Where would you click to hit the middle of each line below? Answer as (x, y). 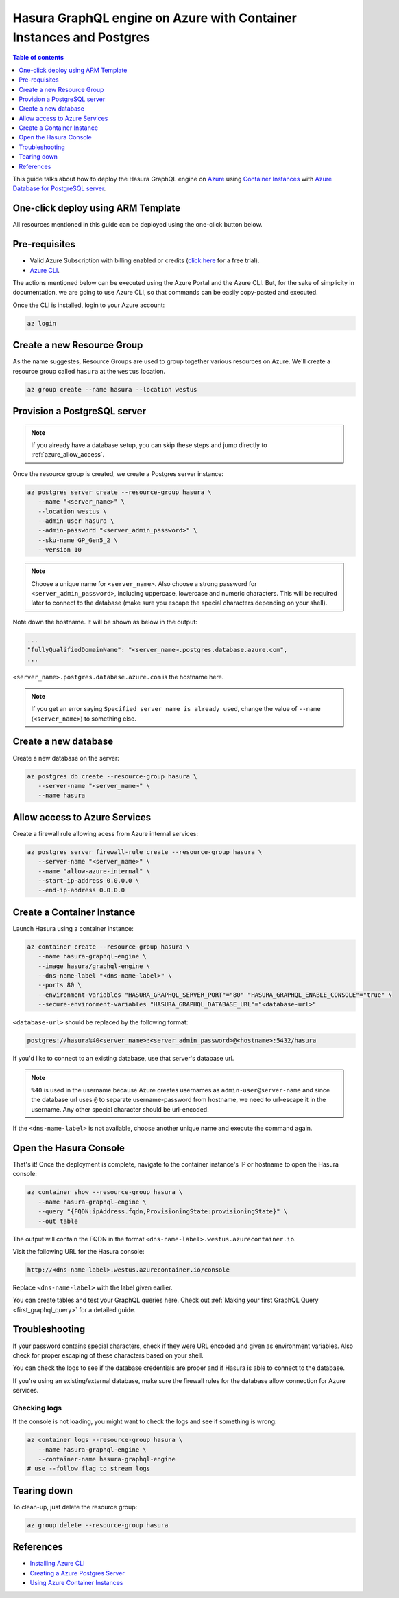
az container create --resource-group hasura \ (108, 947)
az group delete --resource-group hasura (98, 1525)
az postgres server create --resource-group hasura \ (119, 492)
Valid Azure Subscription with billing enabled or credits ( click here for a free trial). (145, 260)
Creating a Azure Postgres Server (77, 1573)
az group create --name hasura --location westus (112, 389)
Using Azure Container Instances (76, 1583)
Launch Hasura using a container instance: (73, 928)
